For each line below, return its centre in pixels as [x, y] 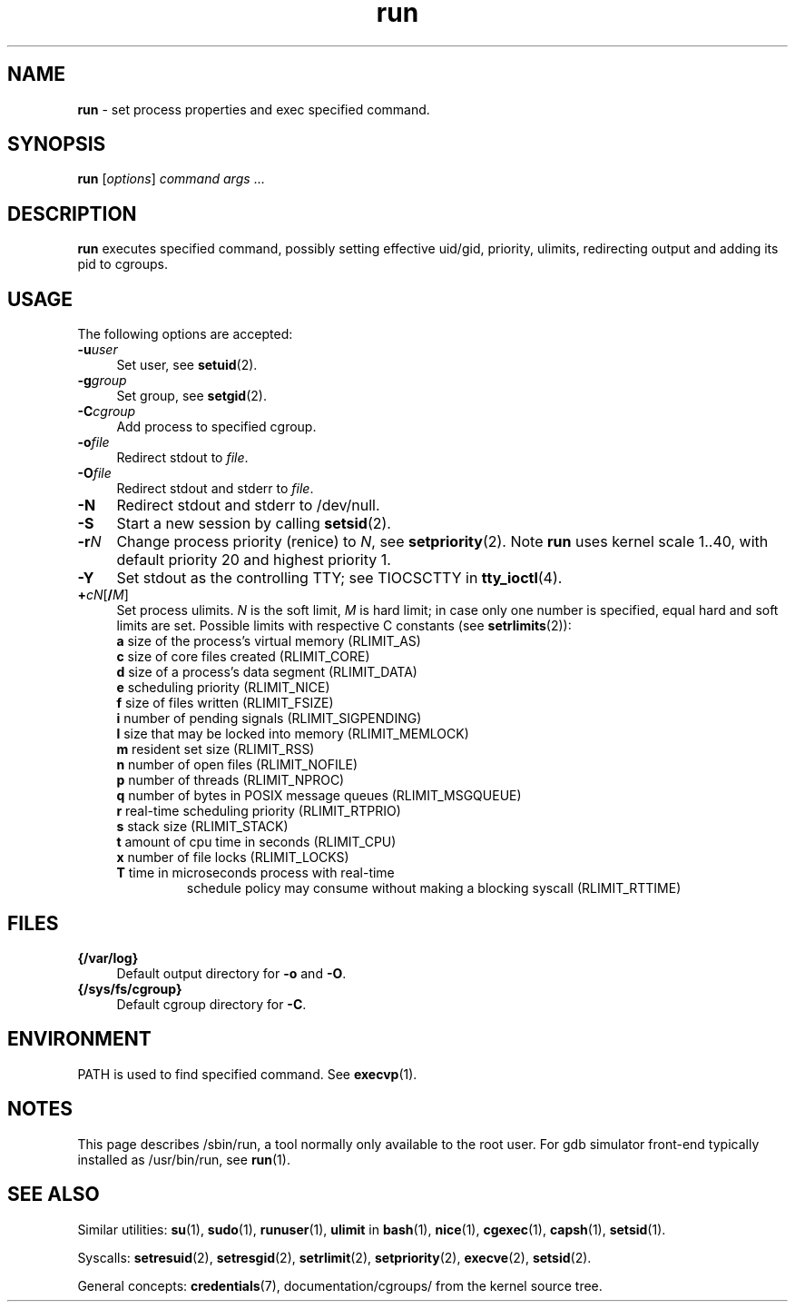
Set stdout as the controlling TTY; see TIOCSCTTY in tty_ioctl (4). [339, 578]
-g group [102, 381]
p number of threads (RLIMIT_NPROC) [231, 780]
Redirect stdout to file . [182, 458]
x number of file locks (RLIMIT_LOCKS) [233, 858]
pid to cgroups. [123, 264]
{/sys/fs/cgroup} [130, 988]
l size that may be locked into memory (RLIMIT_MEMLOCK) [293, 734]
